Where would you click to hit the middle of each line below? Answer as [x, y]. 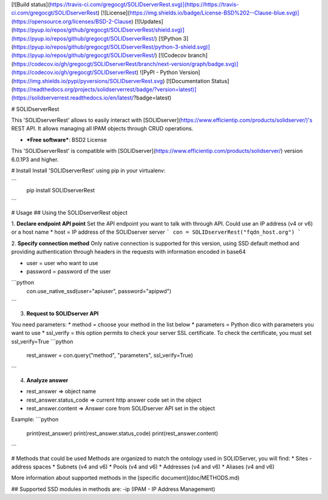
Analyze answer [47, 380]
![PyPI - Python [159, 72]
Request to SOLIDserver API [63, 313]
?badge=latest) [152, 98]
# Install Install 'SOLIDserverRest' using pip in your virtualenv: [88, 171]
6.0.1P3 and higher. [35, 159]
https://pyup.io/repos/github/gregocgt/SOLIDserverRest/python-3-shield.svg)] [111, 47]
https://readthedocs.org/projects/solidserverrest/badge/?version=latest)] [105, 89]
